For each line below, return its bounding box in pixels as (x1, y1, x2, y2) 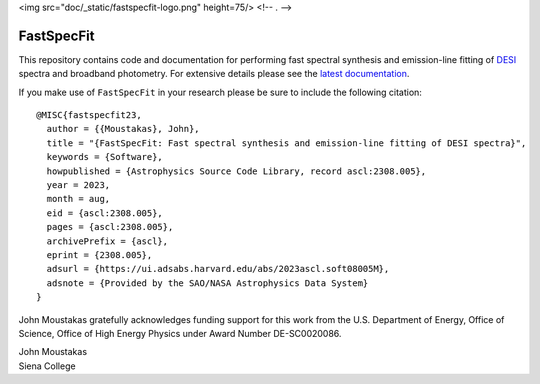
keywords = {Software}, (46, 151, 164, 163)
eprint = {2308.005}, (46, 249, 153, 260)
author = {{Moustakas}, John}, (46, 123, 200, 135)
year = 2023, (46, 180, 111, 191)
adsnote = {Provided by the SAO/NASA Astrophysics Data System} (46, 277, 369, 289)
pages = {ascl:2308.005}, (46, 221, 174, 233)
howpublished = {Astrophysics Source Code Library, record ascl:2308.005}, (46, 165, 427, 177)
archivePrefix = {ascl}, (46, 235, 169, 247)
